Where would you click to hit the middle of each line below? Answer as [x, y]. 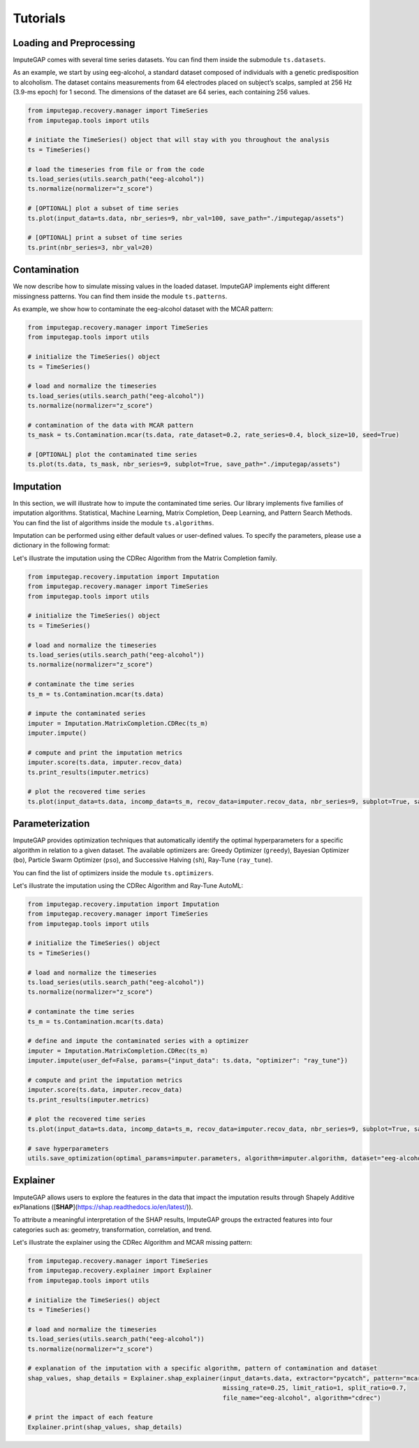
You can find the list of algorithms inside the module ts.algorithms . [113, 522]
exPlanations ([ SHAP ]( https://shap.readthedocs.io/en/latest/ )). [103, 1207]
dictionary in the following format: [61, 546]
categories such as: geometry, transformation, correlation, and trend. [112, 1229]
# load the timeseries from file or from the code [116, 169]
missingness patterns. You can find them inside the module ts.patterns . [120, 296]
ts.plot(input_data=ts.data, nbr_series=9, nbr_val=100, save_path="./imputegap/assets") [186, 218]
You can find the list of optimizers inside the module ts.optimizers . [113, 872]
